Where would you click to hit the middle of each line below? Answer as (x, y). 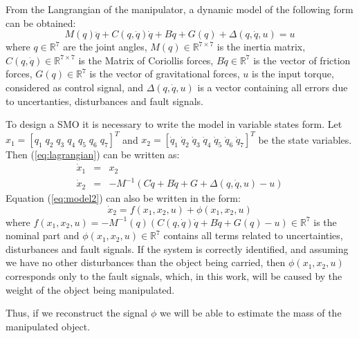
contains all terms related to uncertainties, (253, 235)
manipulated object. (48, 326)
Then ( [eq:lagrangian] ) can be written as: (93, 154)
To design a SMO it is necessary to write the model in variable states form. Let (174, 124)
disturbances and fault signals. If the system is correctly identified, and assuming (177, 248)
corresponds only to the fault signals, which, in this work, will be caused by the (174, 276)
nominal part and (43, 235)
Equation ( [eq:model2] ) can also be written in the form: (123, 198)
